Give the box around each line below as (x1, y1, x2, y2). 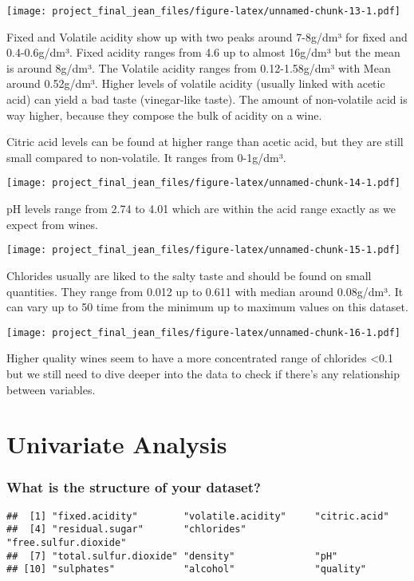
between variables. (6, 381, 96, 397)
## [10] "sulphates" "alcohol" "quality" (6, 563, 367, 575)
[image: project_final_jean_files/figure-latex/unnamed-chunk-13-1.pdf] (6, 6, 400, 17)
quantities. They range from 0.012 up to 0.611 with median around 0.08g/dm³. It (6, 283, 404, 299)
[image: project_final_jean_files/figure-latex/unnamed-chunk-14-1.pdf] (6, 177, 400, 189)
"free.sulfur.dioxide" (6, 537, 127, 549)
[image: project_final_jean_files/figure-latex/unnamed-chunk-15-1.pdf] (6, 244, 400, 256)
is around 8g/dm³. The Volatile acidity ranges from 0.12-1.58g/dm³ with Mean (6, 59, 391, 76)
